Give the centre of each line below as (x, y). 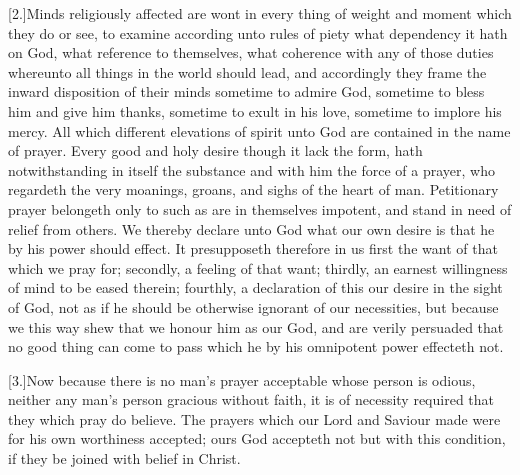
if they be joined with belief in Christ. (124, 458)
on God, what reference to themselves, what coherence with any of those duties (251, 52)
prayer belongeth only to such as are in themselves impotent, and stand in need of (260, 208)
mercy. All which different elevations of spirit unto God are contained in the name (259, 130)
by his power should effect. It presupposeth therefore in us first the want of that (253, 248)
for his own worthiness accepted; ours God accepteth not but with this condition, (257, 438)
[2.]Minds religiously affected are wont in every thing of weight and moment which (260, 13)
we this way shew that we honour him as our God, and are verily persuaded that (256, 326)
